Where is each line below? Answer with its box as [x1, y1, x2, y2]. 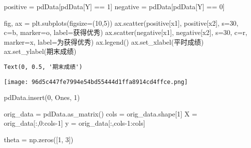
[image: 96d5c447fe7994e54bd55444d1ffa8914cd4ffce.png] [4, 78, 188, 85]
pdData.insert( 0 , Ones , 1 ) [4, 92, 80, 102]
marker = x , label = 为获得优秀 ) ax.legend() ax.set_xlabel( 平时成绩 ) [4, 36, 204, 47]
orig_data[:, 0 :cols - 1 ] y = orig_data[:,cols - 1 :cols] [4, 118, 145, 128]
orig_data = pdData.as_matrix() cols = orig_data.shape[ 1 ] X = [4, 108, 197, 118]
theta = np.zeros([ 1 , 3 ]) [4, 134, 74, 145]
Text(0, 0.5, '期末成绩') [4, 63, 83, 70]
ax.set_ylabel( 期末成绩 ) [4, 46, 77, 56]
